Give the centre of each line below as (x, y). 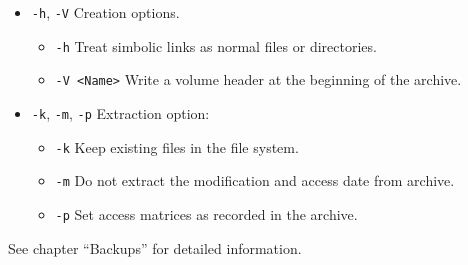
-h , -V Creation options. (105, 12)
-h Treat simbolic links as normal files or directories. (216, 45)
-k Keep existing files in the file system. (177, 146)
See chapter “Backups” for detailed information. (155, 247)
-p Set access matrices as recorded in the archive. (206, 213)
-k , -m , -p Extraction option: (120, 112)
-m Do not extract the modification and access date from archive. (255, 180)
